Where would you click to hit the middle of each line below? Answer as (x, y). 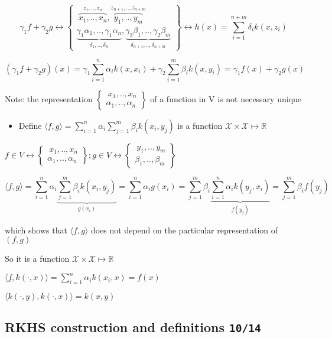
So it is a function (37, 259)
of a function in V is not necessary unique (226, 98)
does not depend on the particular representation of (184, 230)
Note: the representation (49, 98)
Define (30, 125)
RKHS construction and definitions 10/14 (133, 327)
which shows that (36, 230)
